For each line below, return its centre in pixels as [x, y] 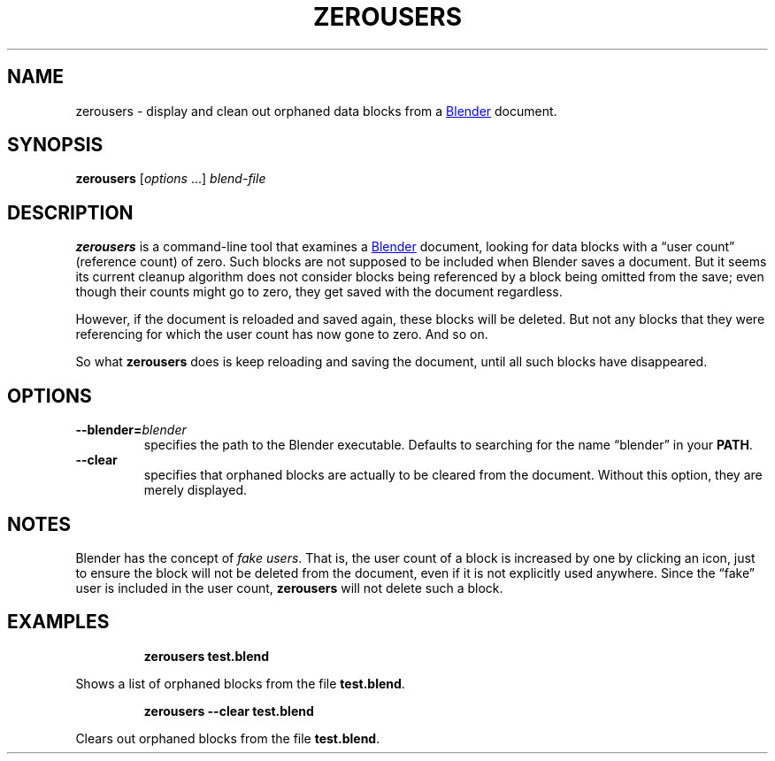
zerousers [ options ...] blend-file [171, 179]
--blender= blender [131, 430]
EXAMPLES [58, 622]
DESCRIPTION [70, 212]
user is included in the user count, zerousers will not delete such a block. [289, 588]
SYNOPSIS [55, 145]
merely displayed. [196, 490]
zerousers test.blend [207, 656]
